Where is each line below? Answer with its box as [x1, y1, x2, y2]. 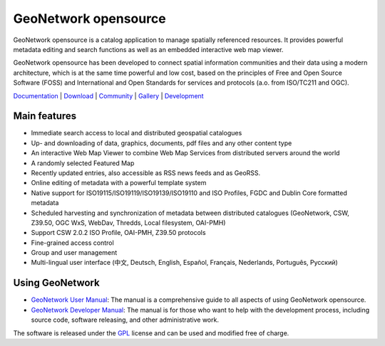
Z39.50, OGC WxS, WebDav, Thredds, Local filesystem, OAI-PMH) [31, 218, 226, 227]
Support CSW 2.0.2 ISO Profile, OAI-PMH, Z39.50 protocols [31, 229, 206, 237]
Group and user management [31, 248, 118, 257]
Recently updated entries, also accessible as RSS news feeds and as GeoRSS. [31, 168, 261, 177]
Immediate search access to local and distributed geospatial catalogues [31, 129, 242, 137]
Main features [13, 110, 77, 122]
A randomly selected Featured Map [31, 159, 135, 167]
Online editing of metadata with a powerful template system [31, 179, 207, 187]
